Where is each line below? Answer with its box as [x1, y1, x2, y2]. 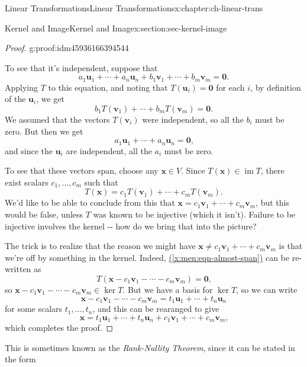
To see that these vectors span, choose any [5, 164, 159, 177]
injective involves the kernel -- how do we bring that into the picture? [5, 219, 257, 232]
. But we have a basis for [122, 283, 213, 295]
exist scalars [5, 175, 49, 188]
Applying [5, 81, 38, 93]
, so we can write [236, 283, 298, 295]
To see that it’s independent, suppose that [5, 61, 158, 74]
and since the [5, 144, 53, 157]
